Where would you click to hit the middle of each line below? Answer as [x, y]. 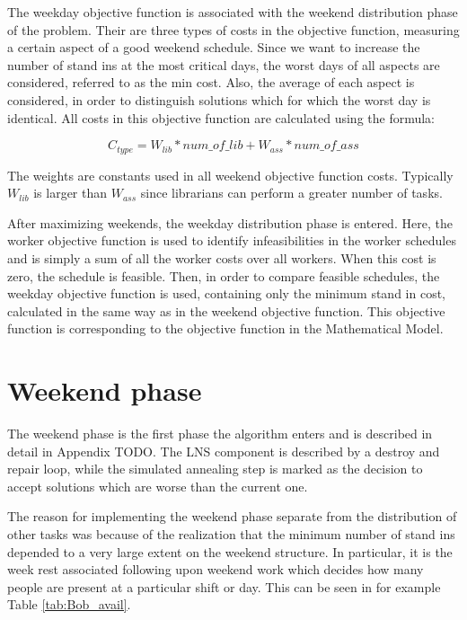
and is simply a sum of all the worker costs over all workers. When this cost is [222, 257]
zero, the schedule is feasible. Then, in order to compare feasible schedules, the [224, 275]
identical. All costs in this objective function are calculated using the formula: [221, 117]
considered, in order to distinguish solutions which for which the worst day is [219, 99]
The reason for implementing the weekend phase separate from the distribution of [232, 516]
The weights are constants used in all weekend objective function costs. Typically [230, 175]
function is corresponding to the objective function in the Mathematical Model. [225, 328]
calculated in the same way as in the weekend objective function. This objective [226, 310]
